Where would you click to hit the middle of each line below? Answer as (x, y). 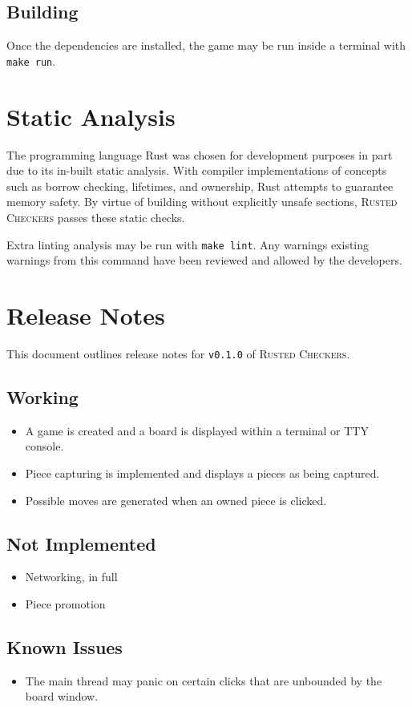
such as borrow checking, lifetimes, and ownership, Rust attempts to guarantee (200, 186)
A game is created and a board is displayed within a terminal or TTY (197, 430)
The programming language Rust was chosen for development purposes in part (200, 154)
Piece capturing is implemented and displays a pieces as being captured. (202, 473)
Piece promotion (65, 603)
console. (44, 446)
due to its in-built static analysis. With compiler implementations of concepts (197, 170)
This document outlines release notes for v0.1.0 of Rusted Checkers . (178, 353)
